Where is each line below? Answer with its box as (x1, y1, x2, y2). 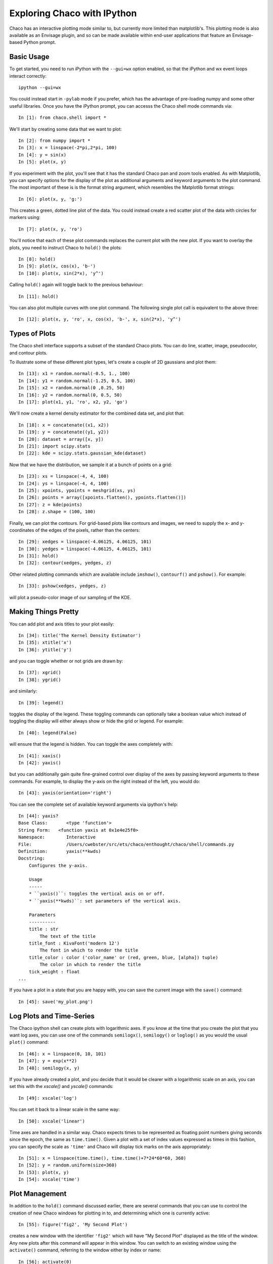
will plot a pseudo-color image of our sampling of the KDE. (9, 594, 131, 600)
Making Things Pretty (9, 607, 79, 616)
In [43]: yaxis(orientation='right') (18, 790, 112, 796)
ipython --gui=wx (18, 85, 61, 91)
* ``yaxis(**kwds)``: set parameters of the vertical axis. (28, 898, 181, 904)
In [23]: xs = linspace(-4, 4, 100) (18, 473, 109, 479)
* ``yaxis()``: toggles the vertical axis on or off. (28, 891, 165, 897)
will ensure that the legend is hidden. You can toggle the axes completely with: (9, 741, 173, 747)
